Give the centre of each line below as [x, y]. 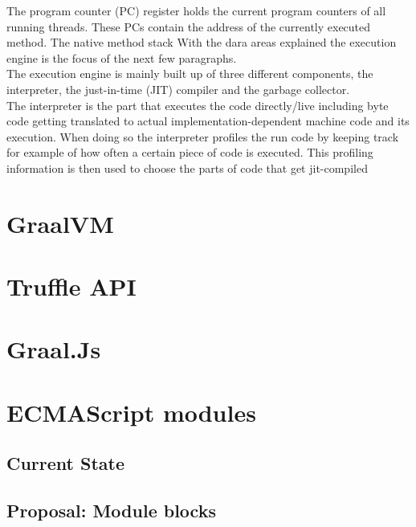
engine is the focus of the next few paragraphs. [122, 57]
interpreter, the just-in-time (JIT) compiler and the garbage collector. [178, 89]
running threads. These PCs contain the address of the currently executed [189, 26]
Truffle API [71, 286]
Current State [66, 463]
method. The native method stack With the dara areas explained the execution [202, 42]
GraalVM [60, 223]
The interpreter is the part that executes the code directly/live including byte [198, 105]
